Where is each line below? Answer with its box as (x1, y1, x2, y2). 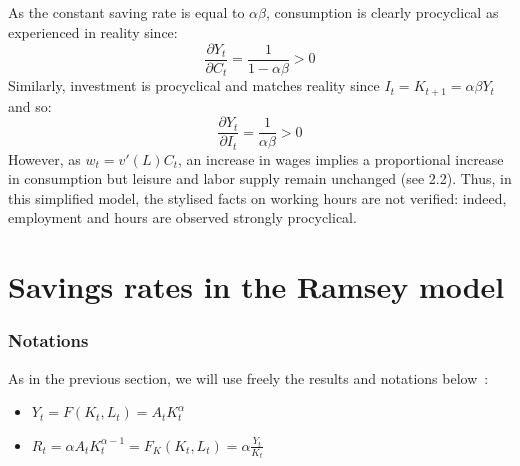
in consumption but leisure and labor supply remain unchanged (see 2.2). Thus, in (8, 168, 512, 189)
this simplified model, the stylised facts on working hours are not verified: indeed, (8, 187, 507, 208)
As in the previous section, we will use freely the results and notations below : (8, 367, 489, 388)
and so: (8, 95, 52, 116)
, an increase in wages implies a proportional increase (178, 148, 504, 169)
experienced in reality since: (8, 21, 178, 42)
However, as (8, 148, 81, 169)
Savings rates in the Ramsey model (8, 266, 505, 307)
